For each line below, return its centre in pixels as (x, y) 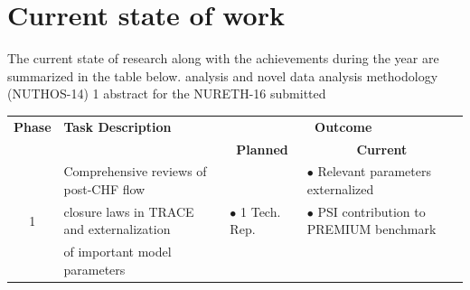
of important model (117, 252)
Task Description (117, 126)
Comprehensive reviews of (135, 171)
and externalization (117, 229)
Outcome (343, 126)
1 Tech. (261, 211)
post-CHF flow (104, 188)
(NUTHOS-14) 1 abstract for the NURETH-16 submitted (167, 94)
